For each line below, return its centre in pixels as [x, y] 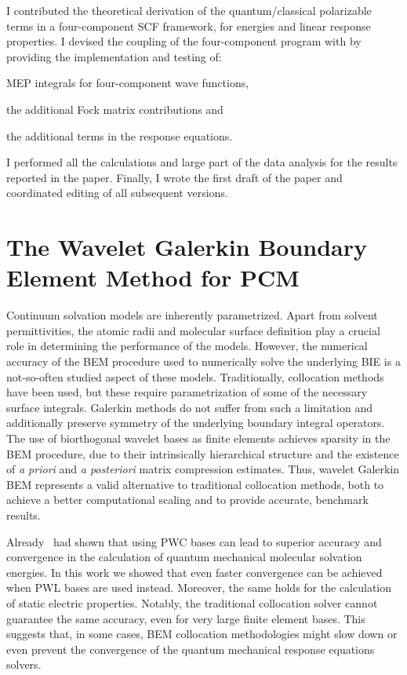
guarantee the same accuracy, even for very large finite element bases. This [186, 618]
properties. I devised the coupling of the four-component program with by [184, 41]
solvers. [24, 664]
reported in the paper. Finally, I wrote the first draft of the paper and [174, 177]
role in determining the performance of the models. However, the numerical [187, 346]
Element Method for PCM [153, 277]
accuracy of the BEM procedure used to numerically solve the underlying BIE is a [203, 361]
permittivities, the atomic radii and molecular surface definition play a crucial [193, 330]
